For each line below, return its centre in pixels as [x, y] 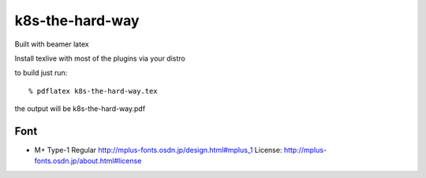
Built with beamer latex [52, 44]
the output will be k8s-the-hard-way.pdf [80, 109]
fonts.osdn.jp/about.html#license [88, 161]
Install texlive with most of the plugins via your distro [100, 58]
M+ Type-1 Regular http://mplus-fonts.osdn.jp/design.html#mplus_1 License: [158, 150]
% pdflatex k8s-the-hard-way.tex [93, 91]
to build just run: [41, 73]
